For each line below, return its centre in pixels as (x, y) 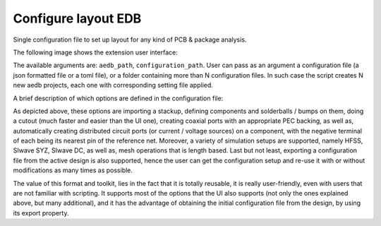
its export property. (41, 213)
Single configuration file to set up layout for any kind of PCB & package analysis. (130, 40)
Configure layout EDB (77, 18)
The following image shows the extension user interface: (95, 52)
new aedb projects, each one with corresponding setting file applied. (113, 85)
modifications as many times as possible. (73, 170)
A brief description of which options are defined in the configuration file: (118, 98)
